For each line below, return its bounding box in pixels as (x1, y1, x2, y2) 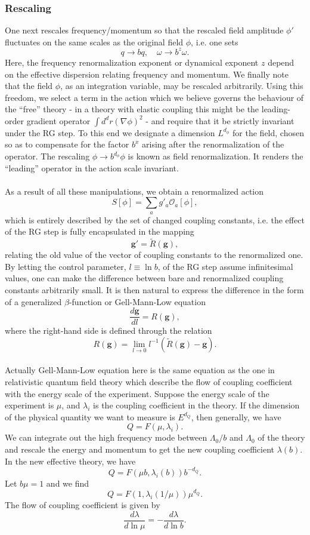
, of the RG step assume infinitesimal (157, 260, 293, 272)
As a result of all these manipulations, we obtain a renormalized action (5, 185, 264, 197)
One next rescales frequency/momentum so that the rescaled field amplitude (5, 24, 284, 36)
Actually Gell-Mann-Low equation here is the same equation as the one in (5, 364, 275, 376)
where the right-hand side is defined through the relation (5, 324, 212, 337)
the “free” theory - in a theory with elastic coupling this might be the (5, 103, 259, 115)
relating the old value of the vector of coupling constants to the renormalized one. (5, 248, 303, 261)
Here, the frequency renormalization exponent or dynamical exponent (5, 56, 259, 68)
